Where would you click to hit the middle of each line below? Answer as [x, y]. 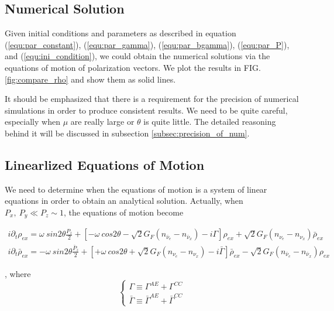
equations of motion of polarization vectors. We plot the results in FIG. [133, 67]
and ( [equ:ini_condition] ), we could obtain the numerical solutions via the [137, 56]
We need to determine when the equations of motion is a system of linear [136, 189]
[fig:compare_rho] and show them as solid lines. [90, 79]
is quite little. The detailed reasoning [210, 122]
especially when [32, 122]
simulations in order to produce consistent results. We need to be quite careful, [146, 110]
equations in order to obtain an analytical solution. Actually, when [124, 201]
